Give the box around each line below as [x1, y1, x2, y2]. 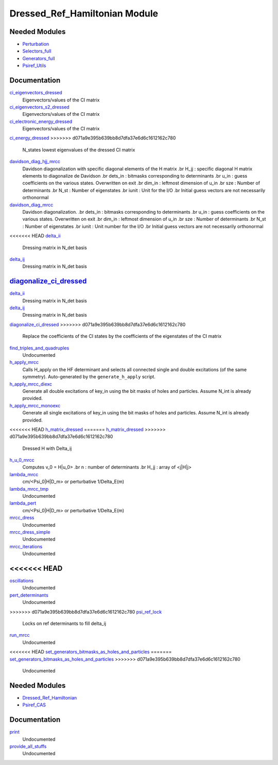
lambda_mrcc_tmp [9, 485, 49, 492]
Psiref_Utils [22, 62, 46, 69]
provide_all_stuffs [9, 743, 47, 749]
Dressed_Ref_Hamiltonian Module [9, 8, 159, 19]
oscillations [9, 578, 33, 584]
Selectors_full [22, 48, 51, 54]
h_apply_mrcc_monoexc [9, 402, 61, 409]
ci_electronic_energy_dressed [9, 118, 73, 125]
